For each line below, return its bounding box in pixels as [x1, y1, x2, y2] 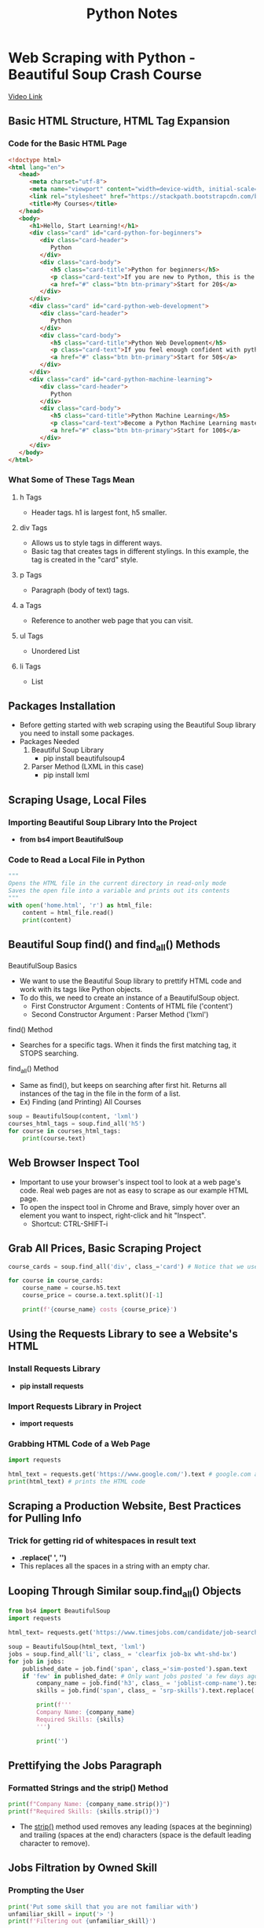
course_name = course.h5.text [22, 1284, 122, 1292]
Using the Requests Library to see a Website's [8, 1327, 238, 1341]
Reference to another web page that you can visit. [31, 615, 194, 625]
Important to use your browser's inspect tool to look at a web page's [19, 1177, 241, 1186]
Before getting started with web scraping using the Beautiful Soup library [19, 721, 256, 730]
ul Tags [19, 631, 44, 640]
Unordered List [31, 646, 80, 655]
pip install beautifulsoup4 [42, 754, 126, 763]
